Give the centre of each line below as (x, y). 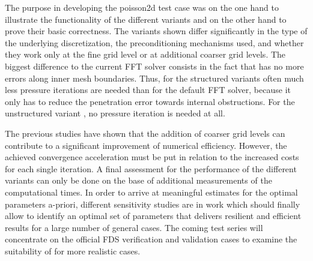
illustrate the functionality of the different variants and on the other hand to (146, 19)
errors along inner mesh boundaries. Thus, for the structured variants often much (154, 78)
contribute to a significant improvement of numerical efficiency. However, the (146, 145)
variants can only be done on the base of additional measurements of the (138, 180)
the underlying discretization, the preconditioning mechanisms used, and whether (154, 42)
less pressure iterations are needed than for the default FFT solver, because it (148, 90)
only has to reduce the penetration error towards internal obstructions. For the (150, 101)
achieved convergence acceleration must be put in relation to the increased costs (152, 157)
